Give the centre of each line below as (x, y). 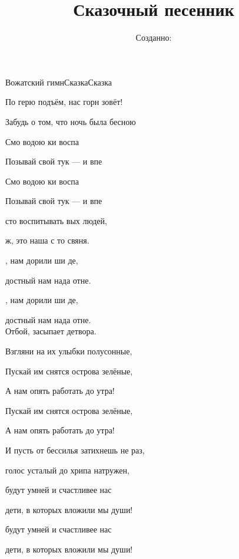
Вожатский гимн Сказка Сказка (59, 82)
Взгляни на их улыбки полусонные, (69, 351)
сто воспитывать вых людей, (56, 220)
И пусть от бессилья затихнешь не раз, (75, 450)
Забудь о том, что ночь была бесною (71, 121)
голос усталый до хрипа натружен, (67, 470)
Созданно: (154, 37)
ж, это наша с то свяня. (47, 240)
